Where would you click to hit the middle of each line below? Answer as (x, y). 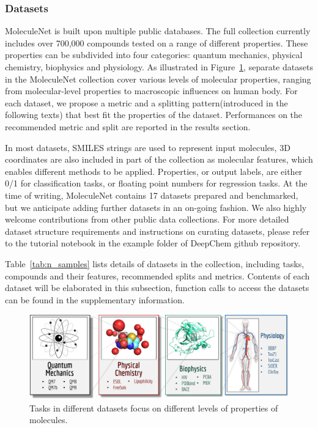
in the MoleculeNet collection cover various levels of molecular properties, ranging (158, 79)
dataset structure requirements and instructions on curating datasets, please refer (157, 231)
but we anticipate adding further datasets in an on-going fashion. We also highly (156, 207)
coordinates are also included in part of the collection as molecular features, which (159, 159)
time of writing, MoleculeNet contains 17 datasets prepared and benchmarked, (152, 195)
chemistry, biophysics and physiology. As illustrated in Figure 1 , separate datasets (159, 67)
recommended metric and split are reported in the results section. (128, 126)
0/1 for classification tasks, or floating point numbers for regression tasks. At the (156, 183)
